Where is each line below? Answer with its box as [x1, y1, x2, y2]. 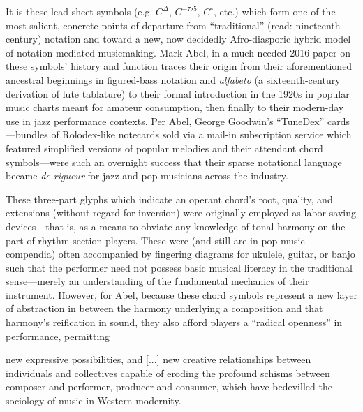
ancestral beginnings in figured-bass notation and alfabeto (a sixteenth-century [6, 72, 341, 87]
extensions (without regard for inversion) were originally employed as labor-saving [6, 205, 356, 220]
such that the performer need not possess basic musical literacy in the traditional [6, 260, 353, 274]
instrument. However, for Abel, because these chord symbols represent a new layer [6, 287, 357, 302]
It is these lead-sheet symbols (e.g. [6, 4, 153, 18]
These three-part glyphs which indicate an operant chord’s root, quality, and [6, 191, 333, 206]
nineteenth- [295, 17, 344, 32]
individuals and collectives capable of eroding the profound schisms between [6, 365, 330, 380]
